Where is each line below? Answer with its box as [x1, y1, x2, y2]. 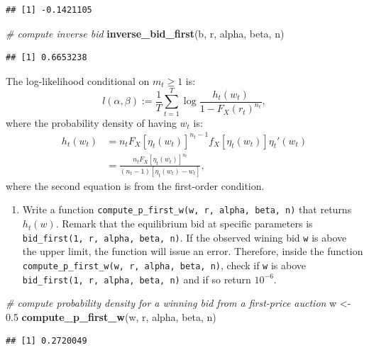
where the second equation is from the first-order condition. [6, 178, 265, 193]
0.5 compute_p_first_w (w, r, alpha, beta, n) [6, 309, 216, 324]
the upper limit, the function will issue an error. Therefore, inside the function [22, 244, 363, 259]
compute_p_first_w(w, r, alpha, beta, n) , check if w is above [22, 257, 307, 272]
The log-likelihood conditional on [6, 73, 150, 88]
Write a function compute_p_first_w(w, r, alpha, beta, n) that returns [22, 202, 352, 217]
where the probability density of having [6, 115, 177, 130]
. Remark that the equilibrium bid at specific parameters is [55, 216, 313, 231]
